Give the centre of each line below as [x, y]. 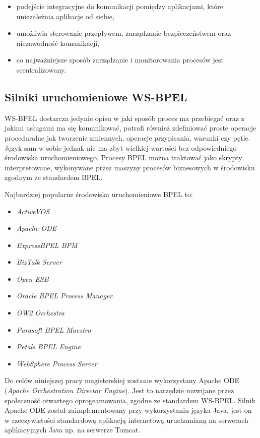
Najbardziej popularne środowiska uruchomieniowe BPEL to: [99, 194]
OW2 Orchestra [41, 313]
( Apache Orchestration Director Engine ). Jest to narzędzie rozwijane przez [119, 390]
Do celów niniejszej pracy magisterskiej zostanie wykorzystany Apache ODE [122, 380]
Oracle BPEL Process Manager [64, 296]
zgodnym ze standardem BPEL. [54, 177]
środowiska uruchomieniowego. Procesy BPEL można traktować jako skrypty [123, 158]
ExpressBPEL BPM [47, 245]
